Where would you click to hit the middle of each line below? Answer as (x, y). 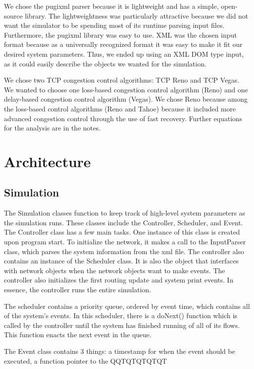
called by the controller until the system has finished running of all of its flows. (122, 325)
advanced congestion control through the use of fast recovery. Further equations (123, 118)
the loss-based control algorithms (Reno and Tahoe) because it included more (120, 108)
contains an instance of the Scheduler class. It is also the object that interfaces (121, 261)
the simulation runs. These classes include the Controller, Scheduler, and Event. (124, 222)
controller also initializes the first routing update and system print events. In (119, 280)
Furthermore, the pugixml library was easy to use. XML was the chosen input (120, 34)
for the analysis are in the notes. (52, 128)
